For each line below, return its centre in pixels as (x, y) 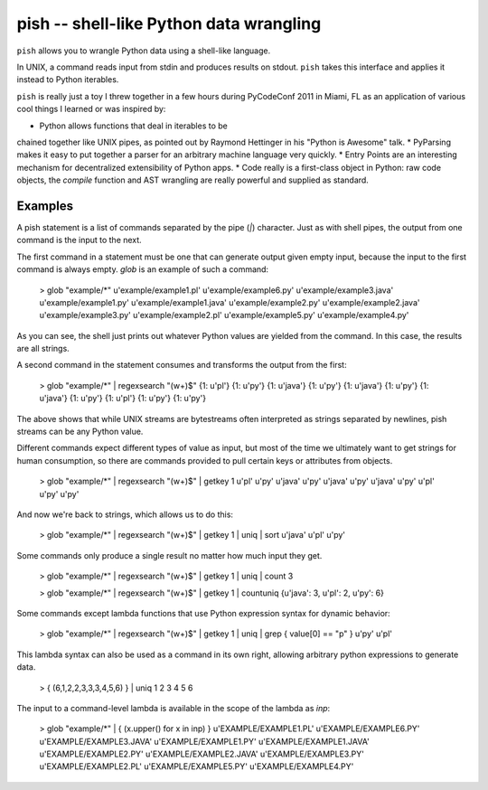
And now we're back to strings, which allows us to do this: (125, 514)
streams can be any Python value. (80, 432)
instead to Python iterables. (68, 80)
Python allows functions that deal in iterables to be (133, 126)
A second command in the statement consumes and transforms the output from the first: (182, 365)
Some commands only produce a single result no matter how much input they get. (169, 555)
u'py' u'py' (59, 494)
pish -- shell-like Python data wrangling (169, 24)
